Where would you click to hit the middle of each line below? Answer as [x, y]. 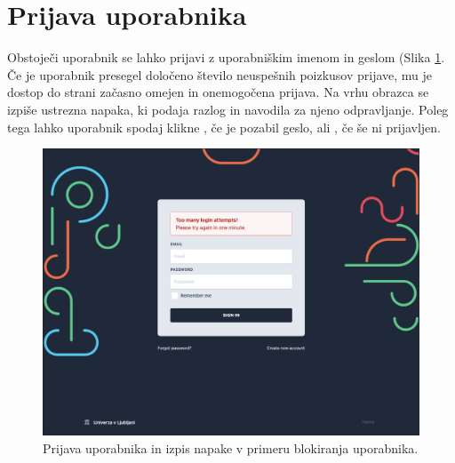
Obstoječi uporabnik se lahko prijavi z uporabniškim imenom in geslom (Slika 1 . [226, 57]
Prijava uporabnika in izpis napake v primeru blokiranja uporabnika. [231, 448]
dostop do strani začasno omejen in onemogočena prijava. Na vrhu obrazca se [218, 92]
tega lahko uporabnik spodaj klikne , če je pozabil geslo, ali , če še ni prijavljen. [224, 127]
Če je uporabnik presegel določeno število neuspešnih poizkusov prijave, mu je [220, 74]
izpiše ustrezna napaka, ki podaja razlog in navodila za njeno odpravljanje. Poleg [228, 109]
